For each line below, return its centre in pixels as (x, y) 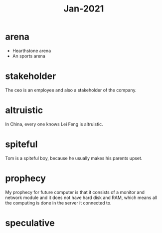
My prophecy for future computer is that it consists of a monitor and (75, 192)
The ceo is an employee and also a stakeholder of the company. (71, 90)
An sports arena (29, 56)
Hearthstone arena (32, 50)
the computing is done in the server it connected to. (58, 202)
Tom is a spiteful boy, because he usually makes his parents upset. (74, 158)
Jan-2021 (84, 9)
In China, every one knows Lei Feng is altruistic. (54, 124)
